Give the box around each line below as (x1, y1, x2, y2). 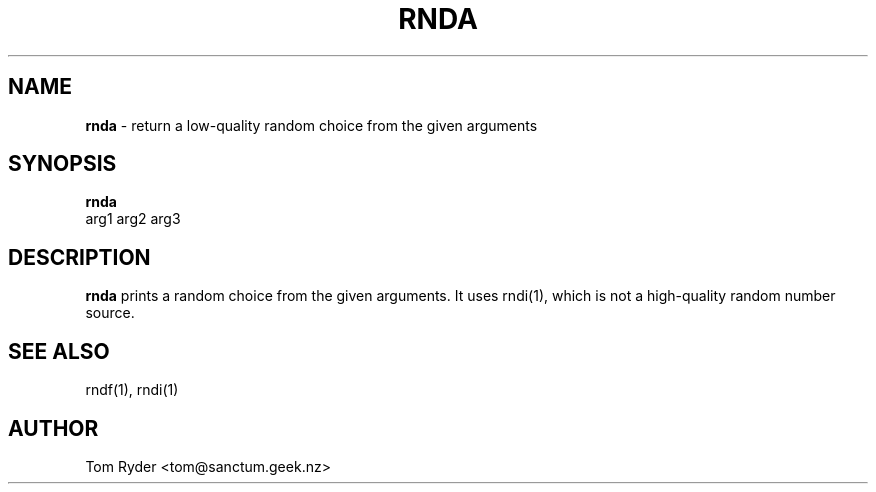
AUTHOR (8, 415, 99, 441)
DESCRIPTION (8, 244, 151, 270)
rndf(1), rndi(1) (85, 381, 179, 399)
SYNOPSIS (8, 151, 117, 177)
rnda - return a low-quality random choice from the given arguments (85, 116, 538, 134)
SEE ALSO (8, 338, 110, 364)
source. (85, 304, 135, 322)
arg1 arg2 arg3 (85, 210, 181, 228)
